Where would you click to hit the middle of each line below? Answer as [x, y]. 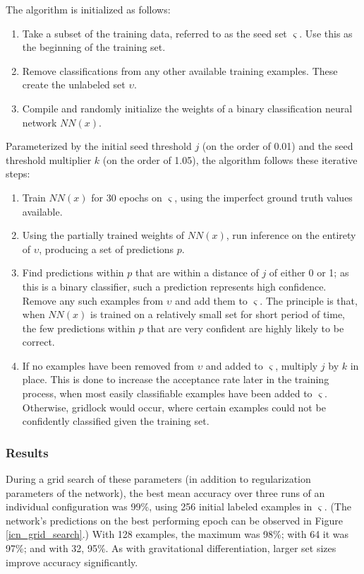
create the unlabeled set [74, 84]
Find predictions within [73, 273]
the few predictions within [79, 328]
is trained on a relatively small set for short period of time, [218, 314]
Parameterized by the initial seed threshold [99, 146]
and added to [234, 365]
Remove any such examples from [93, 300]
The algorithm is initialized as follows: [88, 9]
